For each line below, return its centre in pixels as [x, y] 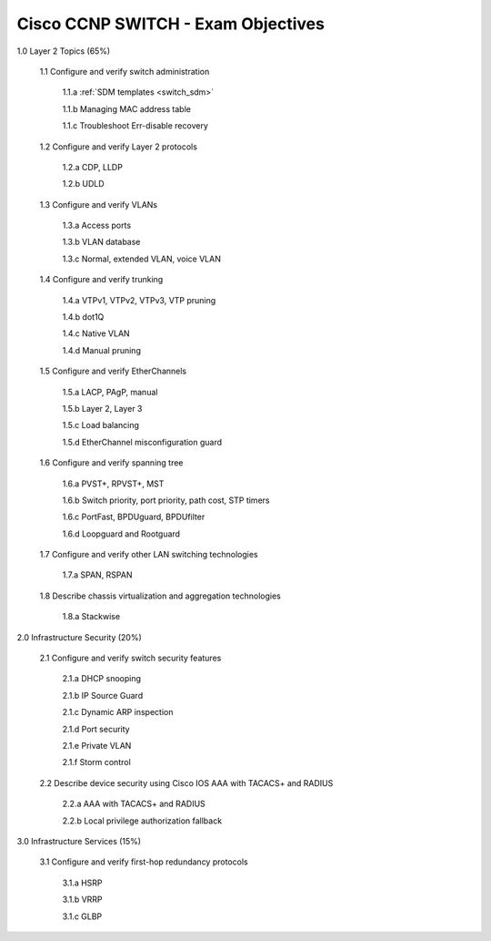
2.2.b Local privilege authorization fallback [142, 821]
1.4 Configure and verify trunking [101, 280]
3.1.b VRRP [83, 900]
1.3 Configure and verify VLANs [99, 204]
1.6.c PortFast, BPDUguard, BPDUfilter [134, 517]
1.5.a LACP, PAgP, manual [110, 392]
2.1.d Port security [96, 729]
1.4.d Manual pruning [101, 350]
